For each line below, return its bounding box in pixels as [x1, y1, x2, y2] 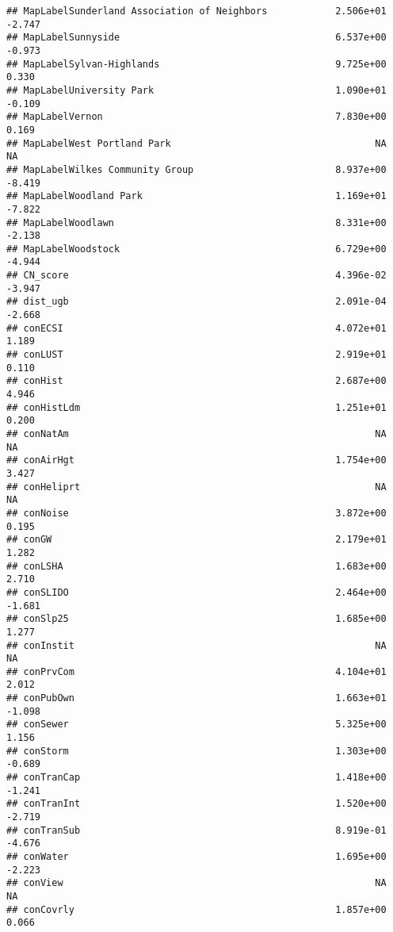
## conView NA [6, 877, 387, 889]
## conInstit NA [6, 639, 387, 651]
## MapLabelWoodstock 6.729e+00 [6, 243, 387, 255]
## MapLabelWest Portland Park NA [6, 137, 387, 149]
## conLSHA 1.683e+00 [6, 560, 387, 572]
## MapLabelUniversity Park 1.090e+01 [6, 84, 387, 96]
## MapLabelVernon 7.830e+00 [6, 111, 387, 123]
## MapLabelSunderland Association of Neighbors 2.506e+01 [6, 6, 387, 17]
